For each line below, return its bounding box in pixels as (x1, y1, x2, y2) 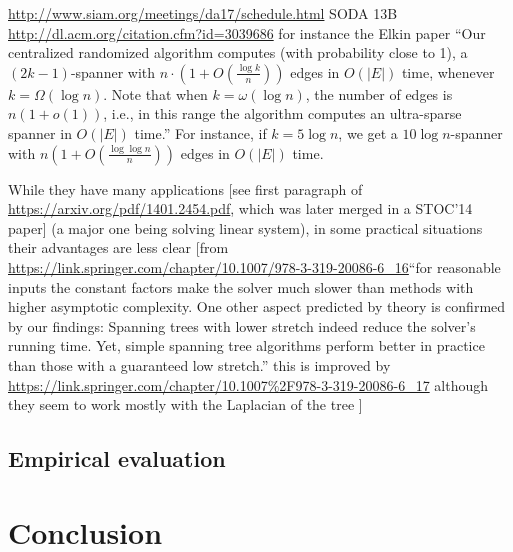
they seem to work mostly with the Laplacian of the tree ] (8, 394, 363, 415)
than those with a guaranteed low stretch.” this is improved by (8, 354, 391, 375)
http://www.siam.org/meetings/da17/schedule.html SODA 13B (8, 3, 398, 23)
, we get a (338, 122, 398, 143)
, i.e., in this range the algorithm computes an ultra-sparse (103, 103, 462, 124)
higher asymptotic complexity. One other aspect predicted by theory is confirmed (8, 296, 506, 317)
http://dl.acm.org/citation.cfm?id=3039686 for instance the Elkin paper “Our (8, 22, 486, 43)
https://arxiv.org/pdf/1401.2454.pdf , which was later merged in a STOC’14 (8, 198, 473, 219)
